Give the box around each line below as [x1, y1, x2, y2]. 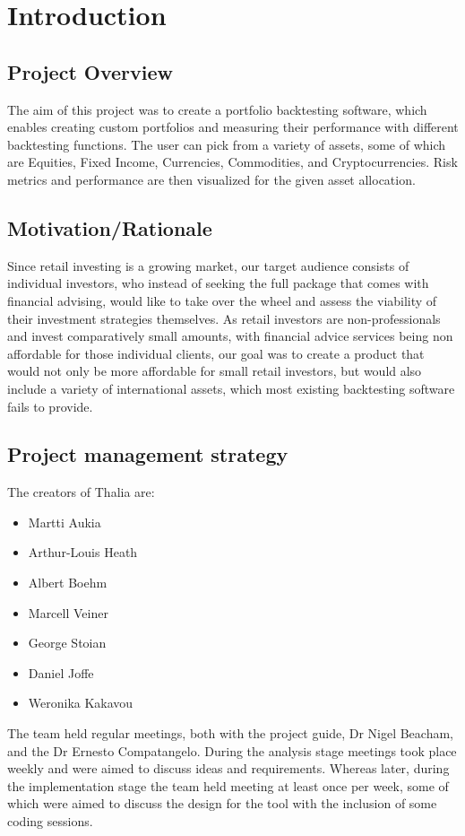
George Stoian [28, 633, 107, 652]
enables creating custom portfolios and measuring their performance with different [7, 118, 459, 136]
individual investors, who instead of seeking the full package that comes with [7, 274, 429, 292]
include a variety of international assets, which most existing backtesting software [7, 379, 455, 397]
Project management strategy [7, 440, 288, 468]
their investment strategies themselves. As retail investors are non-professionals [7, 309, 441, 327]
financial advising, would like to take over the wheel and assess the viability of [7, 291, 437, 309]
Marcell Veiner [28, 603, 108, 622]
